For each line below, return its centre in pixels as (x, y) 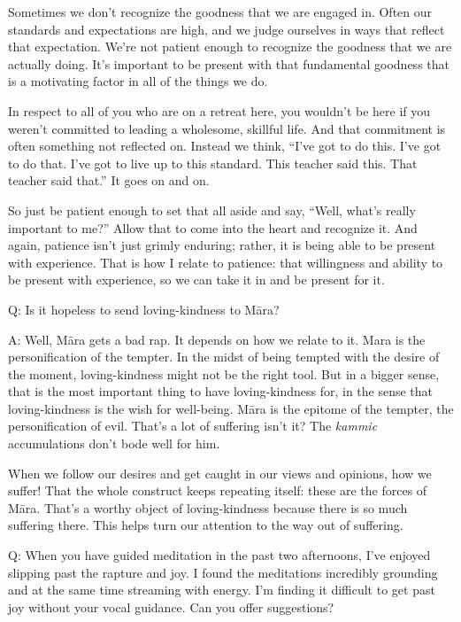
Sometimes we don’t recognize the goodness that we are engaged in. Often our (220, 12)
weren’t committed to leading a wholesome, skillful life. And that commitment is (227, 128)
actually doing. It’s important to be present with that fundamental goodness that (229, 63)
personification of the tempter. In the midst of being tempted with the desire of (224, 357)
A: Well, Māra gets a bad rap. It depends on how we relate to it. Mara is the (217, 339)
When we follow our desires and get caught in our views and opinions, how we (220, 473)
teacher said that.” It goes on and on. (109, 180)
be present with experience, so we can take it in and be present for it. (196, 280)
